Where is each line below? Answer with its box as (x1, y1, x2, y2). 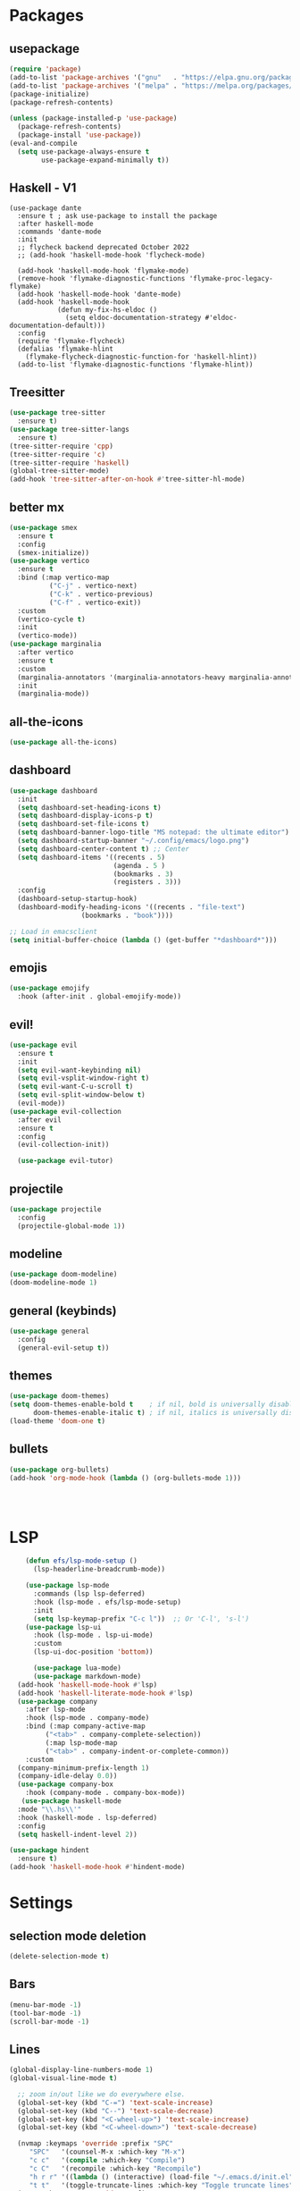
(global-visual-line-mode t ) (9, 2074, 118, 2083)
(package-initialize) (9, 89, 90, 98)
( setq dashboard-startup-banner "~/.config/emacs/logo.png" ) (17, 837, 250, 846)
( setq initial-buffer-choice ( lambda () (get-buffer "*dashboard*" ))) (9, 935, 278, 944)
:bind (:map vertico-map (17, 573, 110, 582)
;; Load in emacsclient (9, 927, 98, 936)
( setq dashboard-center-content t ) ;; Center (17, 844, 190, 854)
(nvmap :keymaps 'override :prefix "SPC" (17, 2139, 174, 2148)
